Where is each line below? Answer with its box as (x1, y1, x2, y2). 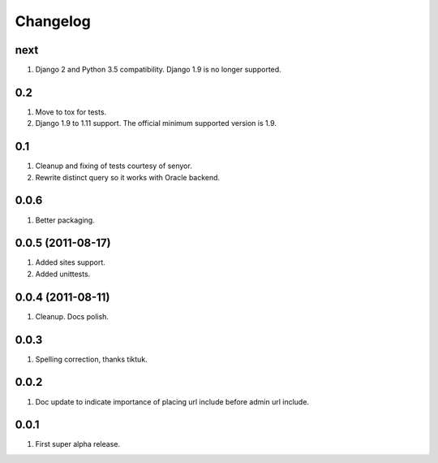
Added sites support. (35, 257, 105, 267)
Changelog (15, 12, 91, 30)
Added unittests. (35, 269, 91, 279)
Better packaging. (35, 215, 95, 225)
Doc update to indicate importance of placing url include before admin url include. (35, 396, 310, 406)
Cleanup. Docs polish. (35, 311, 109, 321)
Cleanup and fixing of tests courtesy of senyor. (35, 161, 192, 171)
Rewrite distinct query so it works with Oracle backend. (35, 172, 221, 182)
